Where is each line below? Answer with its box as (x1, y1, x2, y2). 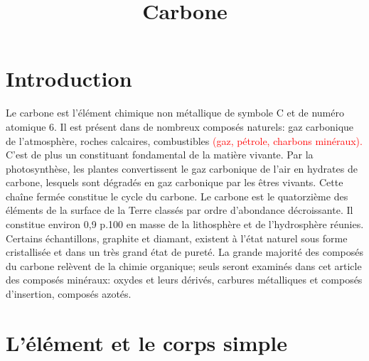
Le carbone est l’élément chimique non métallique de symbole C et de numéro (6, 105, 344, 120)
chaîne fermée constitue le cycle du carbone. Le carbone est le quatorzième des (6, 188, 348, 203)
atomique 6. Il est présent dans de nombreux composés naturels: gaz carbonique (6, 119, 354, 134)
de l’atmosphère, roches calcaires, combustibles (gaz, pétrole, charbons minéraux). (6, 133, 363, 148)
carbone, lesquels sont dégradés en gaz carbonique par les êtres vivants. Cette (6, 175, 343, 190)
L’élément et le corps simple (6, 328, 288, 357)
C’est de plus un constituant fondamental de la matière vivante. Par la (6, 147, 314, 162)
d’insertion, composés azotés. (6, 286, 132, 301)
